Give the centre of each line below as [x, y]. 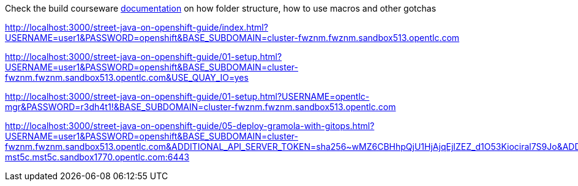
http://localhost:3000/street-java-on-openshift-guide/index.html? [137, 27]
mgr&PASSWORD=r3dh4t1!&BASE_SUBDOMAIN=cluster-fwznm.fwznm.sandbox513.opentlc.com [201, 107]
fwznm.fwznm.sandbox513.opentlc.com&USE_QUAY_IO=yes [127, 77]
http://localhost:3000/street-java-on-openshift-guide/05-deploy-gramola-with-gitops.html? [190, 126]
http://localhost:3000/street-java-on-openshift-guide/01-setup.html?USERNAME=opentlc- [187, 96]
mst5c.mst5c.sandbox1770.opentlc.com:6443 [97, 157]
